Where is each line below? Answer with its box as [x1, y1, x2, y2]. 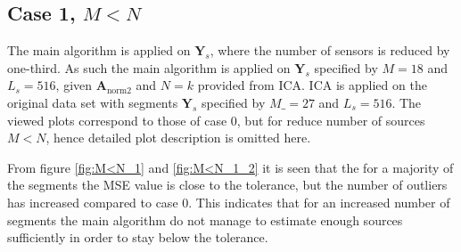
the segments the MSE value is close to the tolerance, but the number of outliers [7, 175, 448, 194]
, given [55, 76, 93, 94]
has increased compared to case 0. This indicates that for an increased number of [7, 192, 450, 211]
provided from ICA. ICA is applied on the [197, 76, 427, 94]
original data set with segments [7, 93, 178, 111]
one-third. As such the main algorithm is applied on [7, 58, 291, 77]
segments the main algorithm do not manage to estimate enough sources [7, 210, 403, 229]
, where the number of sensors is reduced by [210, 41, 450, 60]
